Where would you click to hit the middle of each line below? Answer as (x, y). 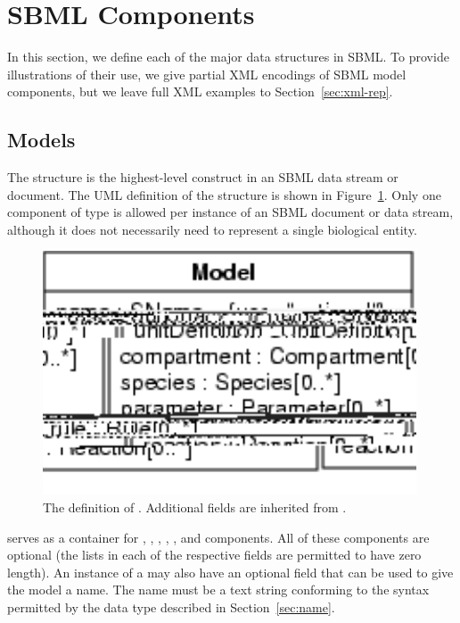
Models (41, 140)
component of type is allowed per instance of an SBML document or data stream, (230, 212)
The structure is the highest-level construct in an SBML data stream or (203, 177)
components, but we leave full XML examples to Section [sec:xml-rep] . (200, 91)
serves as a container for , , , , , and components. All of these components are (218, 537)
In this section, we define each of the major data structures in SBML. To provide (228, 57)
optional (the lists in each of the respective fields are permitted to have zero (214, 555)
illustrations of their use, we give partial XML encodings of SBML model (207, 74)
